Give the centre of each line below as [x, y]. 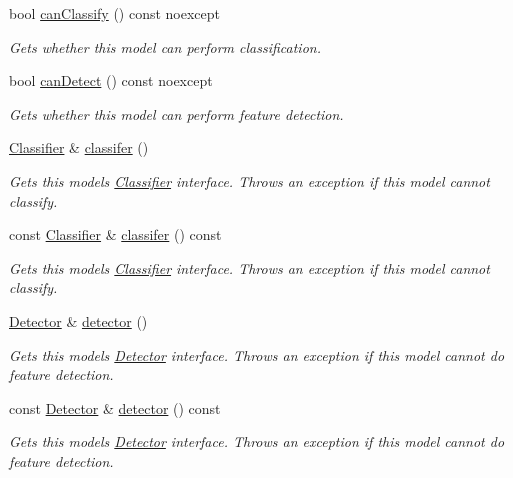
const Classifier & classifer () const [115, 234]
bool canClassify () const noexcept [115, 13]
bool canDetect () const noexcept [111, 80]
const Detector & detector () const [115, 407]
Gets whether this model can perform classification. [165, 46]
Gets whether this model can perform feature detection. [176, 113]
